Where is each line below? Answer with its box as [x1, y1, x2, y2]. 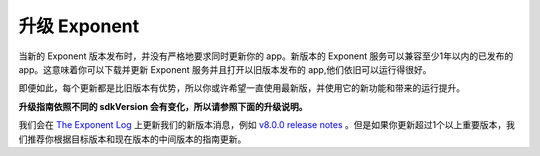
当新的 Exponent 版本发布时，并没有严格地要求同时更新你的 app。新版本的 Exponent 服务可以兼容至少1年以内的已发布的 [18, 50, 514, 62]
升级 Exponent [18, 15, 140, 37]
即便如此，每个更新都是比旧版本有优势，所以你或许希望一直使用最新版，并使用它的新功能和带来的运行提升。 [18, 82, 465, 94]
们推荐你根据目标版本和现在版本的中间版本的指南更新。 [18, 133, 247, 145]
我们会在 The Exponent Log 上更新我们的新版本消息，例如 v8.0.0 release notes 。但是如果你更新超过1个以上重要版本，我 [18, 119, 515, 131]
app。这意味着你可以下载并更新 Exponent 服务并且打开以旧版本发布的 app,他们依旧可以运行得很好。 [18, 63, 432, 75]
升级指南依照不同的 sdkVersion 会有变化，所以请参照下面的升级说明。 [18, 100, 308, 112]
